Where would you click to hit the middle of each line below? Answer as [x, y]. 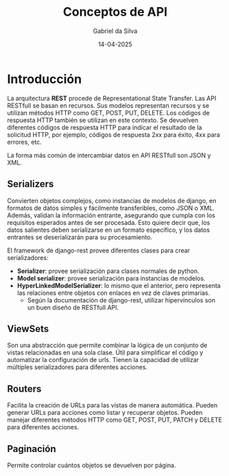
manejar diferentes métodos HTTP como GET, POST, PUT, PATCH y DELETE [115, 420]
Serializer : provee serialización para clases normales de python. [108, 271]
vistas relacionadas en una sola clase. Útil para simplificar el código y [105, 353]
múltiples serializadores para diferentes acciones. [77, 367]
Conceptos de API [115, 12]
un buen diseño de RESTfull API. [73, 307]
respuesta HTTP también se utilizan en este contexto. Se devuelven [103, 120]
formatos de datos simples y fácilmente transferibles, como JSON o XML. [111, 208]
